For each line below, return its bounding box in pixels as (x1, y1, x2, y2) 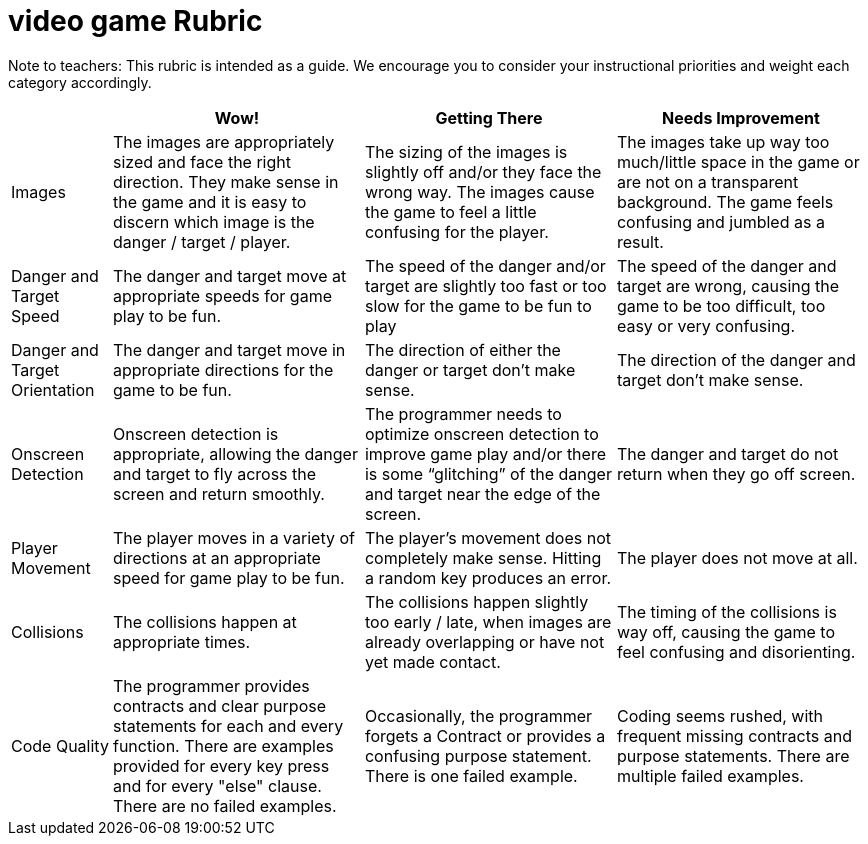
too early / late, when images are (364, 611, 612, 632)
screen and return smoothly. (112, 483, 325, 504)
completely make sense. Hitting (364, 547, 602, 568)
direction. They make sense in (112, 171, 339, 192)
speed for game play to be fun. (112, 567, 345, 588)
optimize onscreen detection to (364, 423, 599, 444)
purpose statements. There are (616, 745, 850, 766)
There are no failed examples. (112, 795, 337, 816)
